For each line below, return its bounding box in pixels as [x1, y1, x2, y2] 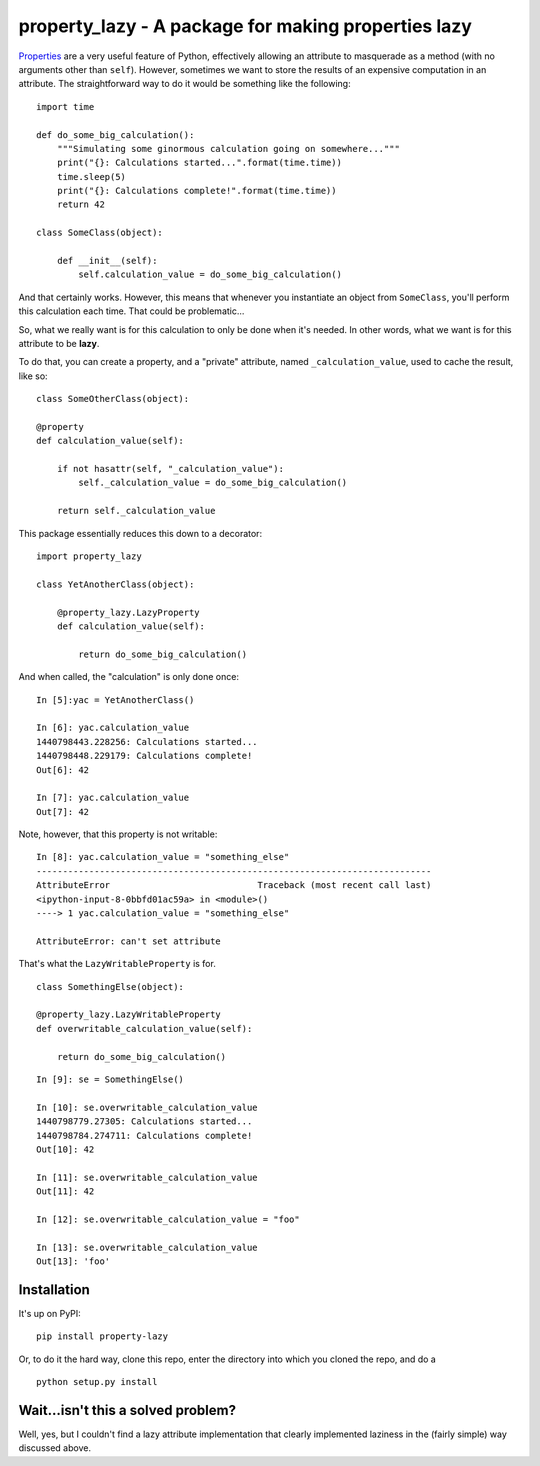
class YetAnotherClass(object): [36, 578, 195, 590]
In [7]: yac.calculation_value [36, 792, 190, 804]
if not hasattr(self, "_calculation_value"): [56, 463, 285, 475]
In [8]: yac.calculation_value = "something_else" [36, 851, 290, 863]
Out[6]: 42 [36, 764, 90, 775]
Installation [18, 1281, 90, 1298]
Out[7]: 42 [36, 806, 90, 817]
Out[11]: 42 [36, 1186, 95, 1197]
